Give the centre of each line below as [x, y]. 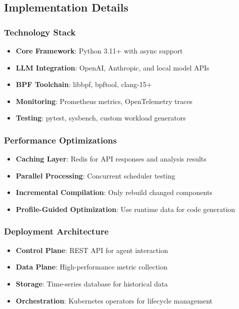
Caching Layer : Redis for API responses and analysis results [111, 159]
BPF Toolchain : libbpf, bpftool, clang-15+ [84, 84]
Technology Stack [40, 32]
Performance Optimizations [60, 140]
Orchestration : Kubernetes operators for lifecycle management [114, 300]
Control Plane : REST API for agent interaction [92, 250]
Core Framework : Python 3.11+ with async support [99, 50]
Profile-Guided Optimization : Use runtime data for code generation [125, 209]
